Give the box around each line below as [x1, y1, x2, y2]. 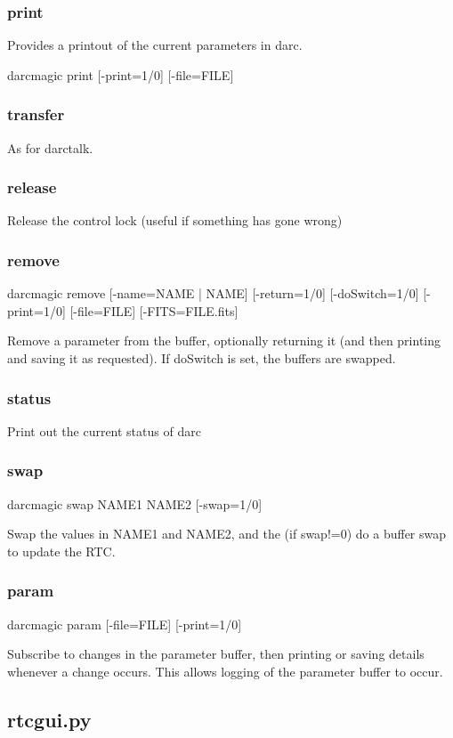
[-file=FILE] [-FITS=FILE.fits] [69, 301, 239, 320]
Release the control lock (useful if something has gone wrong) [7, 211, 343, 230]
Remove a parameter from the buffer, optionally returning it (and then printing [7, 331, 441, 350]
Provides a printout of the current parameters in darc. [7, 36, 303, 54]
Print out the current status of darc [7, 421, 201, 440]
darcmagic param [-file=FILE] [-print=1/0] [7, 614, 242, 633]
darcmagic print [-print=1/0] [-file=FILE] [7, 65, 234, 84]
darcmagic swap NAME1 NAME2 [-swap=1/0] [7, 494, 263, 513]
